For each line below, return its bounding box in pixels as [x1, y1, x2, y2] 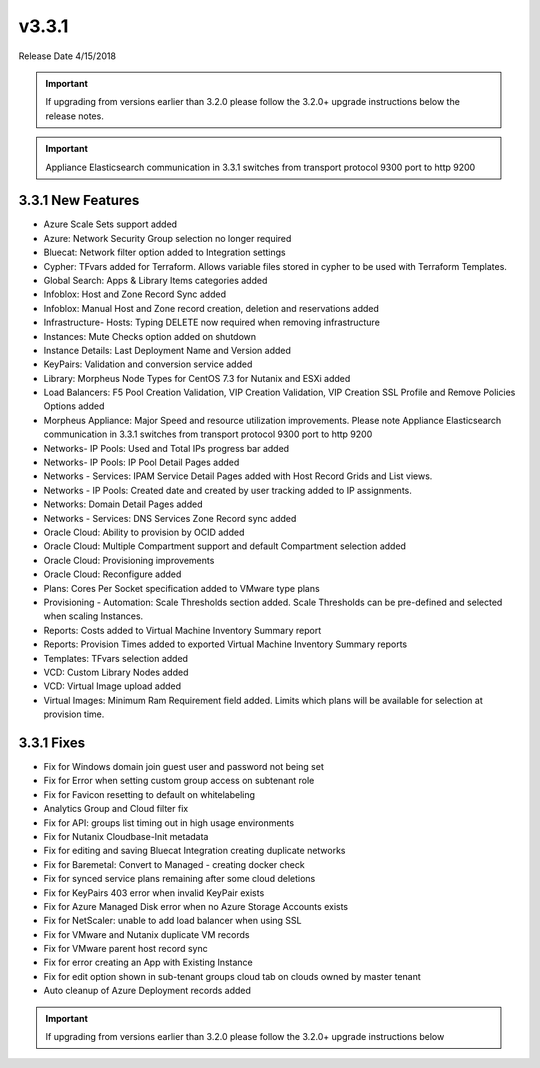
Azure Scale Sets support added [43, 218, 178, 230]
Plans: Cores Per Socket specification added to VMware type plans [43, 582, 320, 594]
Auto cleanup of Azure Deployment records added [43, 985, 252, 997]
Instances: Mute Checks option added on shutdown [43, 330, 257, 342]
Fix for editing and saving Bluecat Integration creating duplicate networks [43, 845, 346, 857]
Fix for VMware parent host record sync [43, 943, 209, 955]
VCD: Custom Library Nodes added [43, 666, 189, 678]
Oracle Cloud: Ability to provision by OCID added [43, 526, 245, 538]
